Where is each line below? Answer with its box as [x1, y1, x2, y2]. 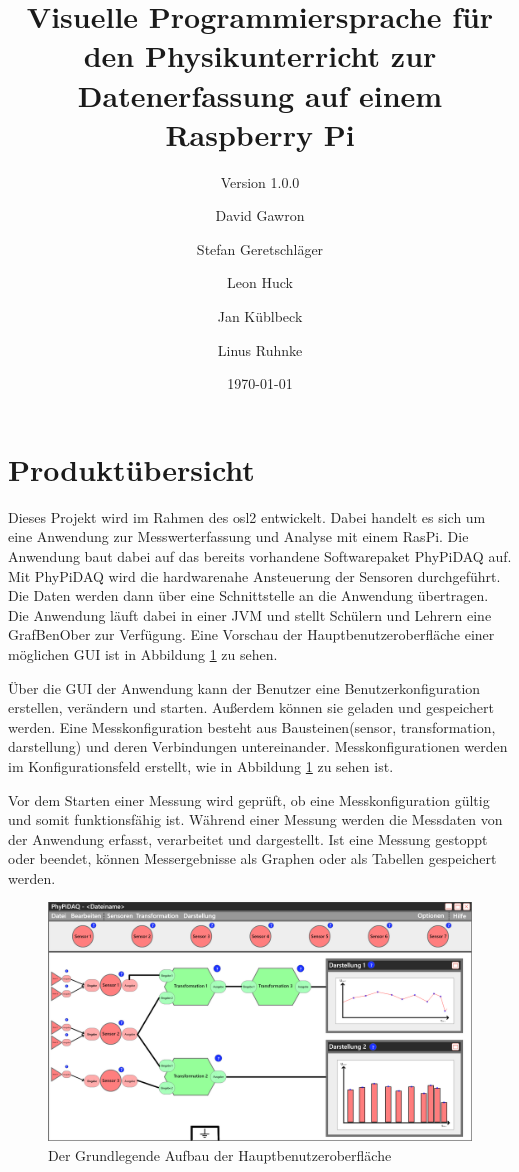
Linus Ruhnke [217, 339, 303, 360]
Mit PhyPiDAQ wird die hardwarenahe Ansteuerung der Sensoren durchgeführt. [8, 565, 501, 586]
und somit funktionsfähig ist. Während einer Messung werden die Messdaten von [8, 809, 503, 830]
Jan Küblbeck [217, 306, 303, 327]
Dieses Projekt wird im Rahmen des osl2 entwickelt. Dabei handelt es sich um [8, 506, 486, 527]
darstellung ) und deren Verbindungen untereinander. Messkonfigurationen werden [8, 736, 508, 757]
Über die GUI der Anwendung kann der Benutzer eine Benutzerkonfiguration [8, 677, 481, 698]
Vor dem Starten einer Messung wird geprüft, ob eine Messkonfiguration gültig [8, 789, 490, 810]
